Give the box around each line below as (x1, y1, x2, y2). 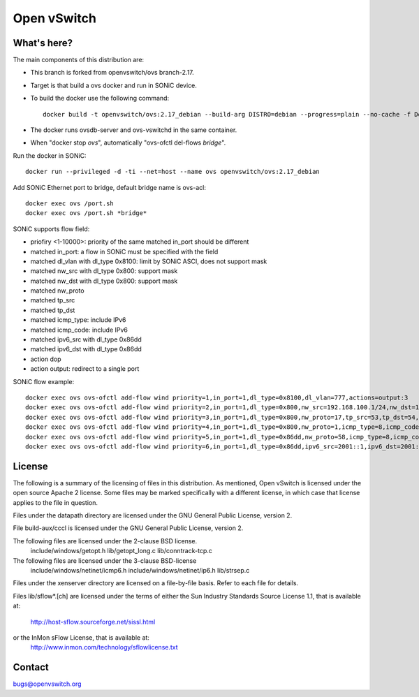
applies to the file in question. (13, 498, 98, 506)
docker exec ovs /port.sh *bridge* (25, 210, 147, 217)
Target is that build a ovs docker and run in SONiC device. (30, 81, 197, 89)
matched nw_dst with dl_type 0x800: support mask (30, 277, 178, 285)
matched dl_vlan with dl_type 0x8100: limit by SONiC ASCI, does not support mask (30, 257, 267, 265)
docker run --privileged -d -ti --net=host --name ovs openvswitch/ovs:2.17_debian (25, 168, 321, 176)
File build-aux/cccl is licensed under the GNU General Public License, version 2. (13, 524, 244, 532)
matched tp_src (30, 296, 75, 305)
